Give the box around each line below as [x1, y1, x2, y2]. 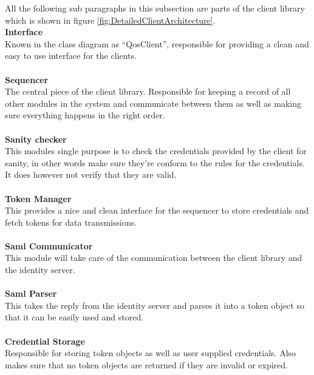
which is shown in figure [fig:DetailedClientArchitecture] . [5, 13, 216, 26]
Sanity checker [5, 132, 67, 145]
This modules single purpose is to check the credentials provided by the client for [5, 144, 307, 157]
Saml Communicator [5, 239, 93, 252]
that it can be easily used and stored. [5, 311, 144, 323]
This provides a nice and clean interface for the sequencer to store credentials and [5, 204, 309, 217]
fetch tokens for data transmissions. [5, 215, 137, 228]
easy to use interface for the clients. [5, 49, 137, 62]
